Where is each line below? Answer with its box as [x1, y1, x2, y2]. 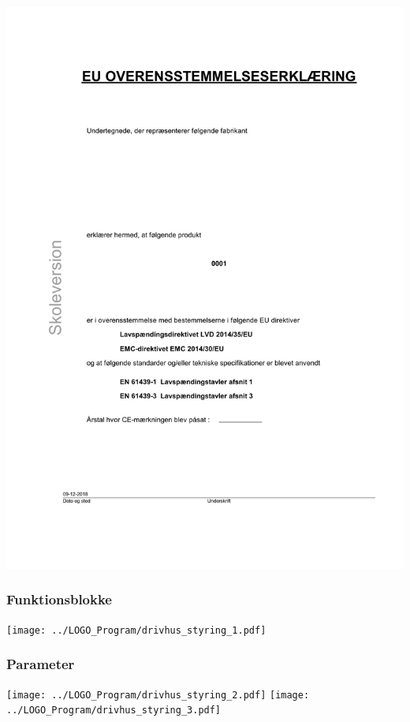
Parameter [6, 654, 75, 674]
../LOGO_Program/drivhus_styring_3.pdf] [6, 705, 222, 716]
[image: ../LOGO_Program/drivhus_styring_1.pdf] [6, 624, 266, 636]
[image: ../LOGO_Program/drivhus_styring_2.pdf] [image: [6, 689, 310, 701]
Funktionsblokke [6, 589, 112, 609]
